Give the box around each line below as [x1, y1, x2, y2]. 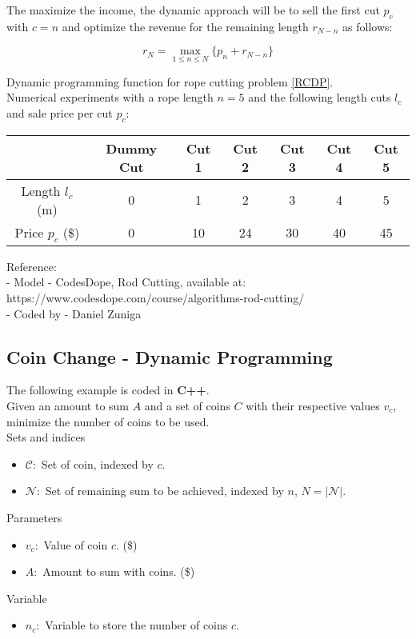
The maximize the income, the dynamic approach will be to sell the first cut [6, 2, 380, 18]
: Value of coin [34, 536, 108, 553]
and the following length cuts [248, 89, 391, 106]
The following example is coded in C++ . [6, 381, 210, 398]
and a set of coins [144, 397, 230, 413]
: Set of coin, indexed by [32, 455, 154, 472]
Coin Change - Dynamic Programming [6, 344, 333, 369]
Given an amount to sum [6, 397, 130, 413]
